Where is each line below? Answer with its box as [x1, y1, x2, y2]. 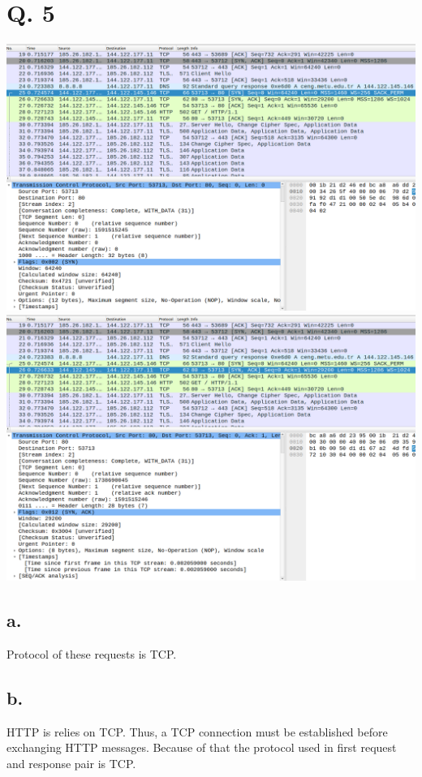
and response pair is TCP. [6, 755, 136, 772]
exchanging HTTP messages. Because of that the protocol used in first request [6, 739, 397, 756]
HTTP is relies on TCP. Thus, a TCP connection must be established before [6, 723, 388, 740]
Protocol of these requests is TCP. [6, 646, 177, 663]
